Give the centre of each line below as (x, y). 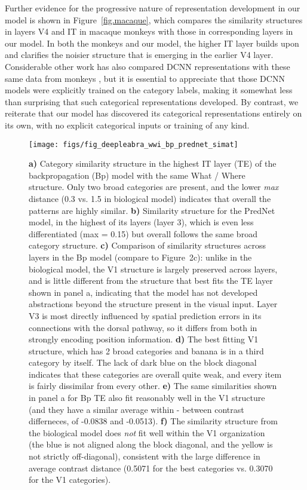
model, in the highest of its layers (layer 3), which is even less (141, 222)
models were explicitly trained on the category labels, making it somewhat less (149, 90)
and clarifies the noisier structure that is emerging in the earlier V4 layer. (139, 55)
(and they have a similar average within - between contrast (136, 409)
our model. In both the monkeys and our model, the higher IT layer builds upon (152, 43)
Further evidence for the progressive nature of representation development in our (153, 8)
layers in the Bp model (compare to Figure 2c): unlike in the (140, 257)
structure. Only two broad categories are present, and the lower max (154, 187)
